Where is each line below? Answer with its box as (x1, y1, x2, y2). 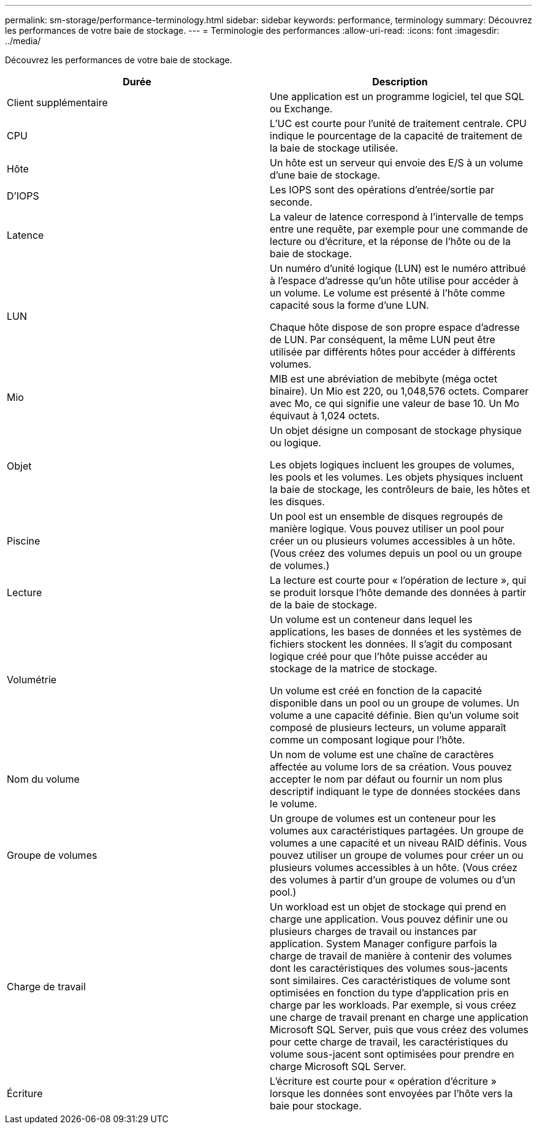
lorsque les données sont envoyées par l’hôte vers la (270, 1087, 513, 1100)
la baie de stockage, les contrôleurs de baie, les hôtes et (270, 483, 530, 495)
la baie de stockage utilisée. (270, 142, 398, 154)
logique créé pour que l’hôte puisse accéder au (270, 650, 488, 662)
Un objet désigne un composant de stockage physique (270, 424, 522, 436)
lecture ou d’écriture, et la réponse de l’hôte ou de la (270, 235, 511, 247)
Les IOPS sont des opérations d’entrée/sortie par (270, 184, 495, 196)
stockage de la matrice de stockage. (270, 662, 438, 675)
